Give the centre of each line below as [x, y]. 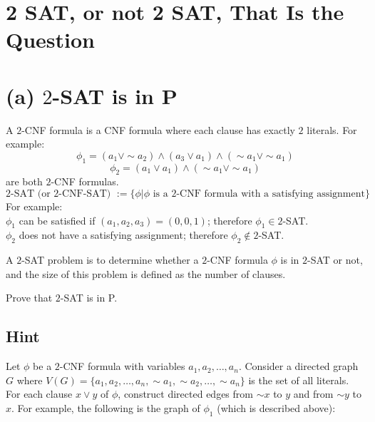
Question [50, 40]
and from [313, 394]
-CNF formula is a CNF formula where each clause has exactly [158, 129]
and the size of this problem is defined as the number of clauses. [146, 273]
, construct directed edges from [185, 394]
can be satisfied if [57, 220]
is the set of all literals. [299, 380]
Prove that [29, 298]
